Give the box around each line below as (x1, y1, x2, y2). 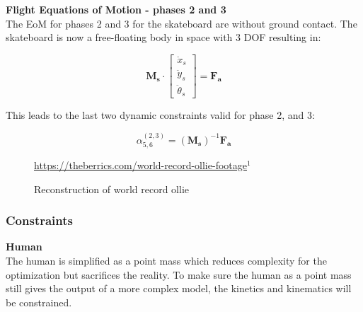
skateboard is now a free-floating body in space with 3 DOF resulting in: (6, 30, 321, 45)
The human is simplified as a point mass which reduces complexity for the (6, 253, 327, 268)
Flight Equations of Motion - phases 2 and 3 (6, 2, 226, 16)
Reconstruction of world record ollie (34, 181, 189, 196)
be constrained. (6, 294, 72, 309)
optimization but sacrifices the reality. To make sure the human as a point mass (6, 267, 352, 282)
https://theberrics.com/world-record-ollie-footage (34, 158, 247, 173)
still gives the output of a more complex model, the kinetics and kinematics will (6, 281, 352, 296)
